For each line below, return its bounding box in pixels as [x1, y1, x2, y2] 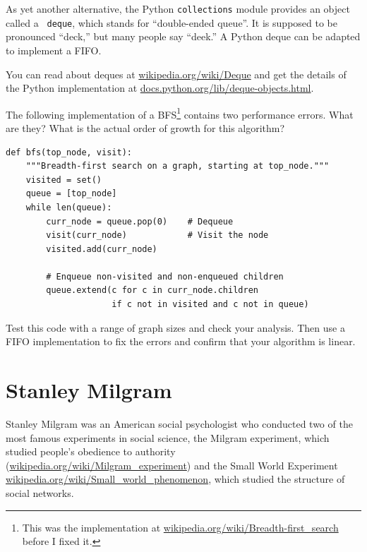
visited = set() [25, 174, 102, 185]
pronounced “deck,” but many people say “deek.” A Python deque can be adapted [6, 29, 361, 44]
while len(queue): [25, 202, 112, 212]
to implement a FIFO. [6, 42, 102, 57]
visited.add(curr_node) [46, 244, 157, 254]
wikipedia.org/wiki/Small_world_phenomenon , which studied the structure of [6, 472, 345, 486]
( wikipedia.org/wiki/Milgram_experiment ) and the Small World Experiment [6, 457, 338, 472]
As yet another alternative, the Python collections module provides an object [6, 1, 350, 16]
